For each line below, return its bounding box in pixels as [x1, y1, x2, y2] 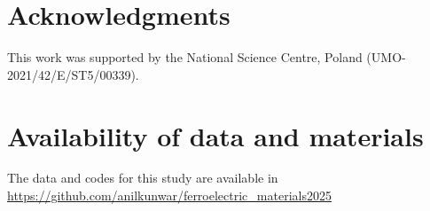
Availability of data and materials [7, 117, 424, 153]
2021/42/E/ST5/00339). [7, 65, 139, 83]
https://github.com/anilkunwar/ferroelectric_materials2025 [7, 186, 332, 205]
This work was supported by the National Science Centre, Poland [7, 48, 363, 66]
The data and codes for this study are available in [7, 168, 278, 187]
